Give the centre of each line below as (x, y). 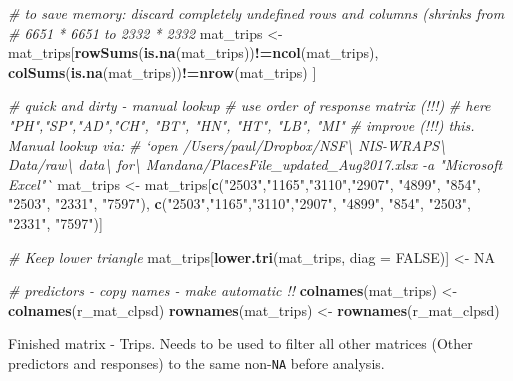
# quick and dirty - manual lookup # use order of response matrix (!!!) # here (249, 105)
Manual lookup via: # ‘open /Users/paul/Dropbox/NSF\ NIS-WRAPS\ (227, 144)
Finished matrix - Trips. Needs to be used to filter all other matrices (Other (240, 343)
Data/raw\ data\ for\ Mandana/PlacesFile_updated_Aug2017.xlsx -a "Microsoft (255, 164)
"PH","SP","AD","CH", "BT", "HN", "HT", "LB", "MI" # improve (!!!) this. (241, 124)
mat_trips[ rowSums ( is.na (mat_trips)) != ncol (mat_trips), (193, 52)
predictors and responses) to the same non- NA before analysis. (196, 362)
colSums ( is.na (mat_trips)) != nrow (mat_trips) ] (162, 71)
